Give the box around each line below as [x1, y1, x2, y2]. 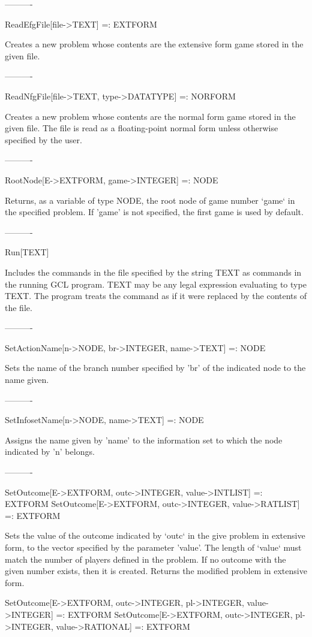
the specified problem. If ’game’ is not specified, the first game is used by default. [5, 206, 304, 218]
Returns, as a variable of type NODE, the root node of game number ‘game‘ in [5, 194, 295, 206]
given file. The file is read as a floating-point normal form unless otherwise [5, 122, 278, 134]
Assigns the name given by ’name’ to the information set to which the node [5, 433, 283, 446]
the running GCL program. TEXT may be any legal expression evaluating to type [5, 277, 307, 290]
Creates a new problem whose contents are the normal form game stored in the [5, 110, 296, 122]
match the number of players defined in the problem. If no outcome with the [5, 553, 286, 565]
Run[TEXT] [5, 246, 49, 258]
